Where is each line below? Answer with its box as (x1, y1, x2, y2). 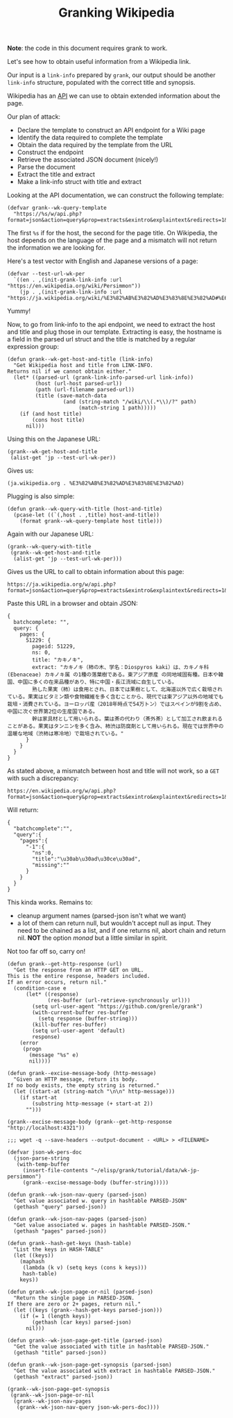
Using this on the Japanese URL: (7, 435, 101, 444)
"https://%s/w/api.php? (13, 210, 82, 218)
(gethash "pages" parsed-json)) (13, 1228, 107, 1235)
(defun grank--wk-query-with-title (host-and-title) (7, 505, 163, 513)
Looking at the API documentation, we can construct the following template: (7, 191, 224, 199)
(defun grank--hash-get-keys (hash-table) (7, 1240, 132, 1247)
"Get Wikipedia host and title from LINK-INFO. (13, 362, 154, 369)
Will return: (7, 806, 39, 814)
